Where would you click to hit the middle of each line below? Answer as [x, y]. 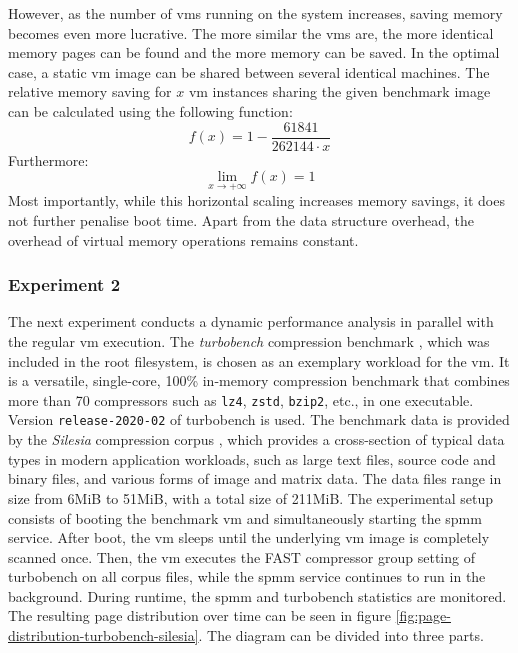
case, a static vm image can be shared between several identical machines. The [249, 71]
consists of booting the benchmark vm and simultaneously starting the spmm [245, 517]
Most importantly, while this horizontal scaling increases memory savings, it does [256, 200]
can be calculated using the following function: [150, 110]
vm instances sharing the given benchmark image [339, 91]
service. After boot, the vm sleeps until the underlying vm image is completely [249, 537]
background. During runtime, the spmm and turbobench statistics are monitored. [257, 595]
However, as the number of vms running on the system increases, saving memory [255, 13]
